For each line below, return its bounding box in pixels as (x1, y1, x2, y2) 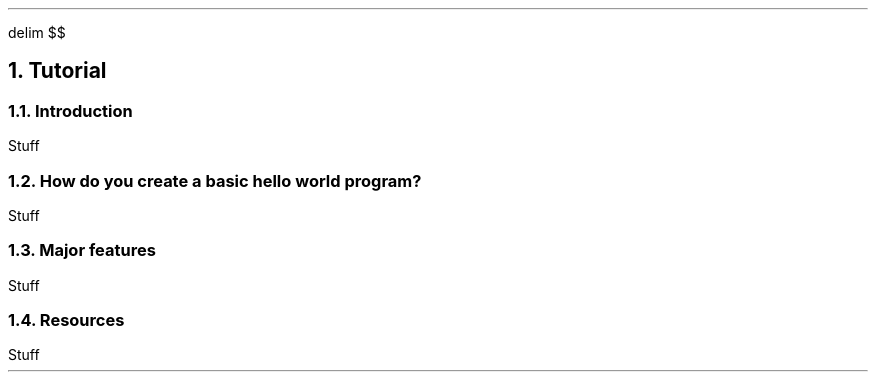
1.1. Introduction (8, 100, 133, 121)
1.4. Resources (8, 310, 125, 331)
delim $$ (8, 24, 66, 41)
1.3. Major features (8, 240, 156, 261)
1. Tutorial (8, 58, 107, 84)
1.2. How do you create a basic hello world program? (8, 170, 422, 191)
